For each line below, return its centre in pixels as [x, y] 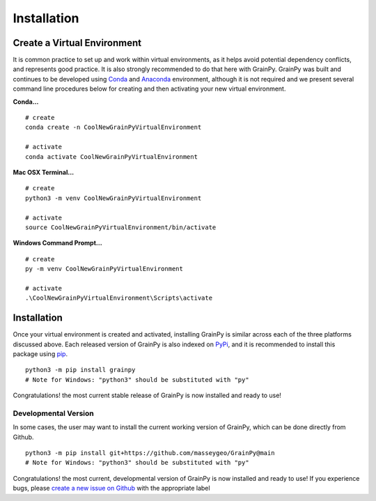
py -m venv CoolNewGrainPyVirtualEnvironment [104, 269]
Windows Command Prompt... [57, 243]
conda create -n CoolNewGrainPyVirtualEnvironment [113, 128]
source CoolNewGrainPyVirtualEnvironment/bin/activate [121, 227]
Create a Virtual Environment [77, 43]
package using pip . [40, 354]
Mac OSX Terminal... [44, 172]
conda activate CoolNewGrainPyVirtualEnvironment [112, 156]
